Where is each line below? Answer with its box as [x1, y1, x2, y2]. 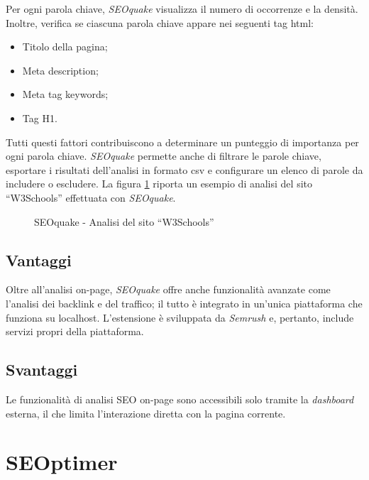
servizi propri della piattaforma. [6, 324, 144, 339]
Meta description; [22, 62, 99, 77]
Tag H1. [22, 110, 57, 125]
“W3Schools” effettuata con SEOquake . [6, 190, 176, 204]
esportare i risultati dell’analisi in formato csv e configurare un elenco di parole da [6, 162, 363, 177]
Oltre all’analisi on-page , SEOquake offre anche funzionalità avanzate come [6, 282, 331, 297]
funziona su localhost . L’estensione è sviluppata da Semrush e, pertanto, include [6, 310, 354, 324]
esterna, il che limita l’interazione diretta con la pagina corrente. [6, 405, 286, 420]
